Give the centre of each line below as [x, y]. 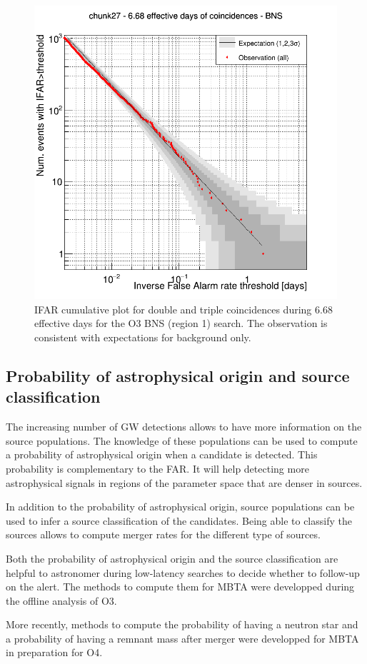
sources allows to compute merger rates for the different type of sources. [163, 534]
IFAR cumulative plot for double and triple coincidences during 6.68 [183, 309]
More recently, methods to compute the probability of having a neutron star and [182, 624]
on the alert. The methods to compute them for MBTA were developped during [180, 587]
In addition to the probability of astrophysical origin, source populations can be [180, 507]
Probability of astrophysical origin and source [178, 375]
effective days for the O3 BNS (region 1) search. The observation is [181, 323]
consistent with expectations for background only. [143, 337]
